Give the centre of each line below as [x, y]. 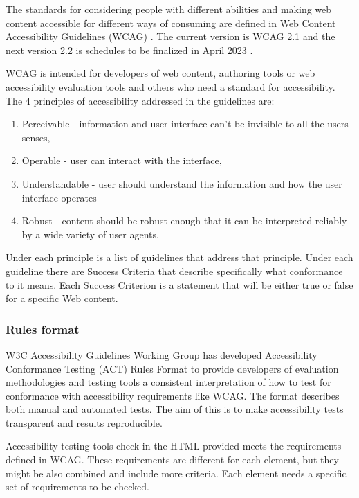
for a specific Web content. [62, 298]
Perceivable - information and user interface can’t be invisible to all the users [185, 124]
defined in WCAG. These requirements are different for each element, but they [172, 460]
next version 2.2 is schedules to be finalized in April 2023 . [129, 50]
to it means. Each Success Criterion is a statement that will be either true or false [179, 284]
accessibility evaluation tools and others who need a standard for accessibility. [171, 86]
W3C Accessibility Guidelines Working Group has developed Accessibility [162, 354]
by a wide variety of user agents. [90, 234]
